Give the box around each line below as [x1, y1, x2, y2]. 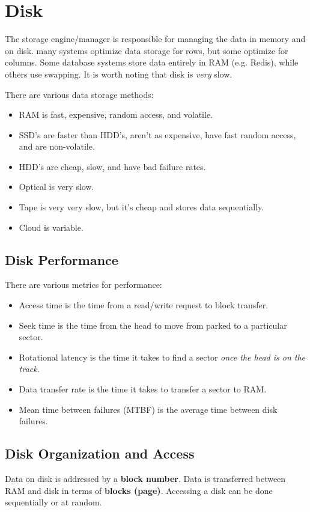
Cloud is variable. [19, 221, 84, 233]
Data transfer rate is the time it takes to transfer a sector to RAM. [19, 383, 267, 395]
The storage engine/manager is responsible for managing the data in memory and [5, 32, 306, 45]
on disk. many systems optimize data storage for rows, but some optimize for [5, 44, 288, 56]
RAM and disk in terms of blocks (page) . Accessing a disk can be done [5, 484, 273, 496]
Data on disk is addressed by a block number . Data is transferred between [5, 472, 286, 484]
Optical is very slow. [19, 180, 94, 193]
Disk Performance [5, 250, 118, 269]
